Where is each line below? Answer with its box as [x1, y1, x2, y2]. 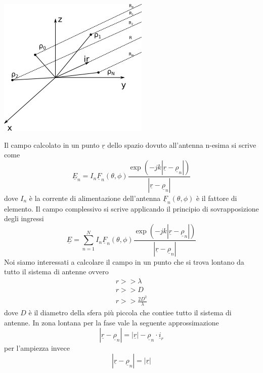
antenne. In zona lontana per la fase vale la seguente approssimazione [4, 317, 219, 327]
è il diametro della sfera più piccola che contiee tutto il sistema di [28, 307, 232, 317]
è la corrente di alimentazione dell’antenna [29, 192, 161, 203]
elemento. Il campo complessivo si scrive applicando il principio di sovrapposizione [4, 203, 259, 214]
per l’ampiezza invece [4, 343, 70, 353]
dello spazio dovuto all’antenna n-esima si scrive [107, 139, 256, 150]
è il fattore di [196, 192, 237, 203]
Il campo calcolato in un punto [4, 139, 100, 150]
